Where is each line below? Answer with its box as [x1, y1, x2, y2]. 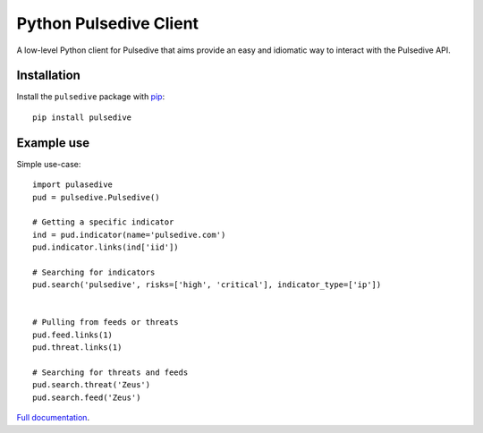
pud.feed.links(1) [32, 329, 114, 340]
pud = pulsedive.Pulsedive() [32, 192, 160, 202]
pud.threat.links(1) [32, 343, 123, 352]
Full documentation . [16, 412, 89, 423]
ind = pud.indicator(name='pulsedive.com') [32, 229, 226, 240]
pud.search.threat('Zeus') [32, 380, 151, 390]
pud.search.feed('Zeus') [32, 392, 141, 403]
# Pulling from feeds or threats [32, 318, 179, 327]
